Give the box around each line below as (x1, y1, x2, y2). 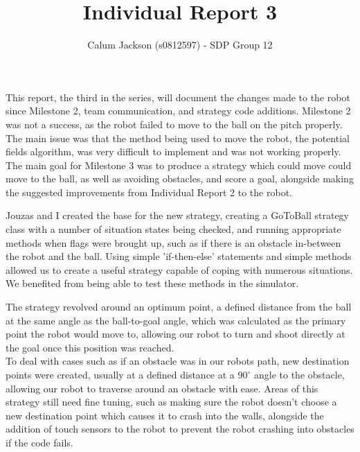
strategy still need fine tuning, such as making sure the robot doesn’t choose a (6, 394, 337, 409)
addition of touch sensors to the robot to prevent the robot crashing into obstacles (6, 421, 354, 436)
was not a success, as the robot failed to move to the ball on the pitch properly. (6, 116, 343, 131)
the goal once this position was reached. (6, 340, 174, 354)
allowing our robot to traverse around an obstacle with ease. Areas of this (6, 381, 318, 395)
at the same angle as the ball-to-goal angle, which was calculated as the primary (6, 313, 346, 327)
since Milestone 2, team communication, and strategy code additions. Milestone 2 (6, 103, 351, 118)
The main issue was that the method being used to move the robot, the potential (6, 130, 350, 145)
